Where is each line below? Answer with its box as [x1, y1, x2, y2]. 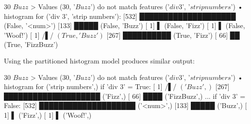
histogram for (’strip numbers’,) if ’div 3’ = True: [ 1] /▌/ [4, 81, 177, 92]
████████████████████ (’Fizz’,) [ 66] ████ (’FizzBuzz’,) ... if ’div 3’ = [4, 91, 246, 101]
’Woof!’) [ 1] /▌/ [4, 30, 54, 40]
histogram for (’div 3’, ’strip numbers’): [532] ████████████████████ [4, 11, 236, 21]
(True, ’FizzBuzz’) [4, 39, 58, 49]
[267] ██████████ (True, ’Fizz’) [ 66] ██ [106, 30, 240, 40]
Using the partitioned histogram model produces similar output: [4, 55, 195, 65]
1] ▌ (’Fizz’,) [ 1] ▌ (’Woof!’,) [4, 109, 92, 120]
